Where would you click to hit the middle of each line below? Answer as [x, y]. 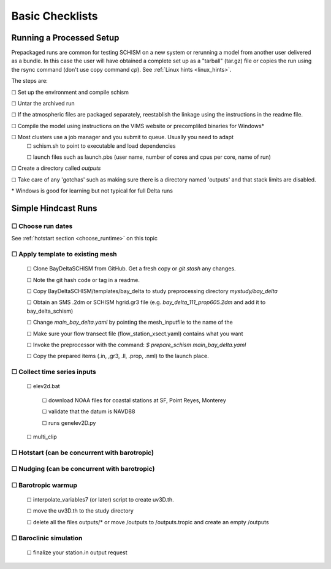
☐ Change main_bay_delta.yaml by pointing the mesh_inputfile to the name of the [130, 323]
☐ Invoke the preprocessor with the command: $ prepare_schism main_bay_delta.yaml [136, 345]
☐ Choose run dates [42, 226]
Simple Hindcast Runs [54, 208]
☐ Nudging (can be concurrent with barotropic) [83, 469]
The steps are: [30, 81]
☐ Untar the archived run [43, 104]
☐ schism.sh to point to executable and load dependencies [101, 146]
